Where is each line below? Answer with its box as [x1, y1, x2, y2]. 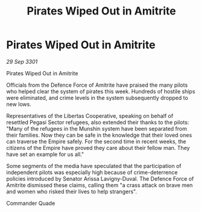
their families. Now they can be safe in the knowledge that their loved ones [6, 131, 192, 139]
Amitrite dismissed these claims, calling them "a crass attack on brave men [6, 181, 193, 189]
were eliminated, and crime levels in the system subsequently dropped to [6, 94, 188, 101]
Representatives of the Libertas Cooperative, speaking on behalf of [6, 112, 174, 119]
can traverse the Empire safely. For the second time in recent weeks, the [6, 137, 187, 145]
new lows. [6, 101, 31, 108]
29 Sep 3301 [6, 58, 38, 65]
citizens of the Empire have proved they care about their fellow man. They [6, 144, 190, 151]
